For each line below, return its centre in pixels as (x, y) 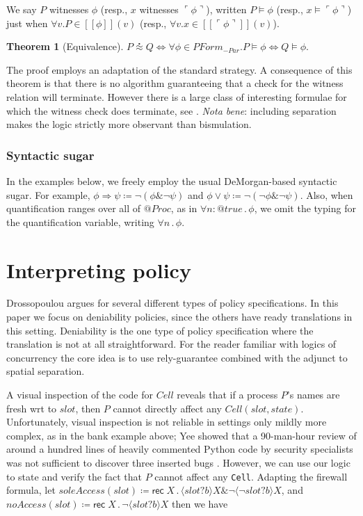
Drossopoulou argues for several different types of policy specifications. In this (172, 303)
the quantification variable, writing (80, 221)
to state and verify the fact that (74, 476)
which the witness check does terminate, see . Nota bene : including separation (171, 110)
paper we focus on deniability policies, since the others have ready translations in (179, 317)
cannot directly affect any (167, 408)
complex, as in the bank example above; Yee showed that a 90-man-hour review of (181, 435)
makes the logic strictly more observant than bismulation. (129, 124)
